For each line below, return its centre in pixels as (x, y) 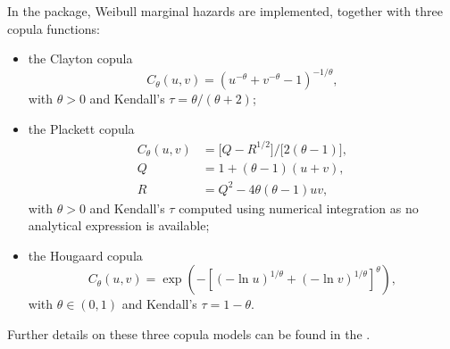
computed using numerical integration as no (299, 208)
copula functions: (54, 28)
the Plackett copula (81, 128)
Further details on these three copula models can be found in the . (189, 333)
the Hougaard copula (85, 255)
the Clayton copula (80, 58)
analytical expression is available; (119, 225)
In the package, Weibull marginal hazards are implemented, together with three (225, 11)
